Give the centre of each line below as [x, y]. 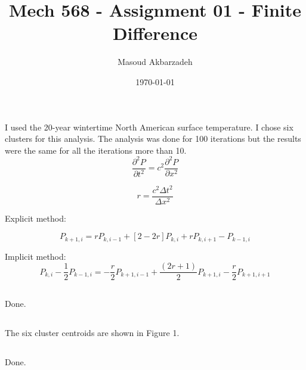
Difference [155, 33]
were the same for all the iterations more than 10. [96, 150]
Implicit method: [35, 256]
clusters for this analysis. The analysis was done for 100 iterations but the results [153, 139]
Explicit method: [35, 218]
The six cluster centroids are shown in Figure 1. [92, 332]
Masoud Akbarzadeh [155, 62]
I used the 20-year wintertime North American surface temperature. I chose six [149, 127]
